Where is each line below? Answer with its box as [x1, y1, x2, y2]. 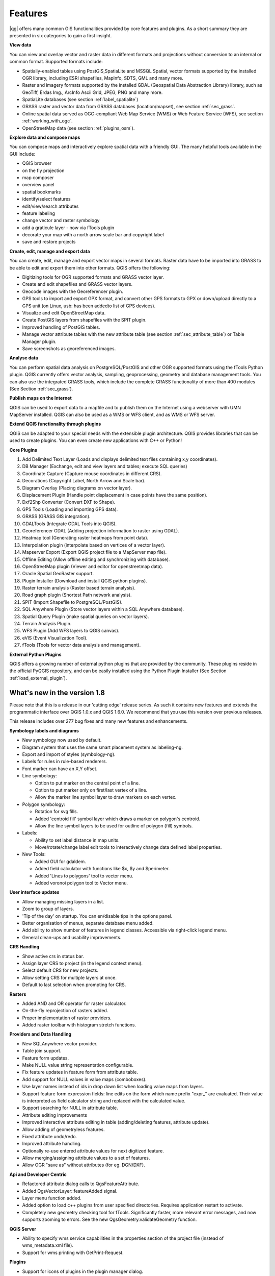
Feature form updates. [22, 1054, 69, 1061]
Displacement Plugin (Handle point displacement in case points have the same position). [22, 492, 208, 498]
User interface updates [9, 889, 60, 895]
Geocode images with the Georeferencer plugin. [22, 288, 123, 295]
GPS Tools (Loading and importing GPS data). [22, 506, 118, 512]
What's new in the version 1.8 [9, 688, 105, 697]
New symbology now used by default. [22, 737, 102, 743]
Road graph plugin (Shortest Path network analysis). [22, 592, 132, 598]
